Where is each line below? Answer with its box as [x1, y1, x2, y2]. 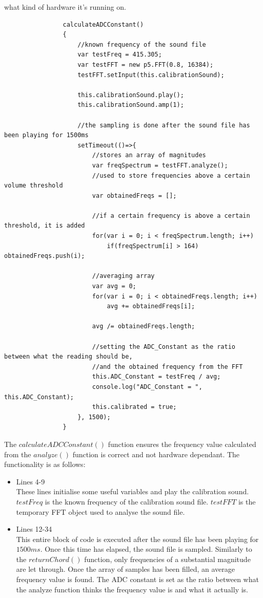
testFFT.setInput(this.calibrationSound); [77, 71, 225, 79]
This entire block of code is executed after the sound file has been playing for [16, 533, 259, 544]
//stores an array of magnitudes [92, 152, 206, 159]
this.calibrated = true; [92, 403, 177, 411]
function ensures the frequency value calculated [108, 438, 256, 449]
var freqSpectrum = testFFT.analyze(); [92, 161, 228, 169]
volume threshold [4, 182, 63, 190]
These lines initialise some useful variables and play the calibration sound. [16, 486, 249, 497]
